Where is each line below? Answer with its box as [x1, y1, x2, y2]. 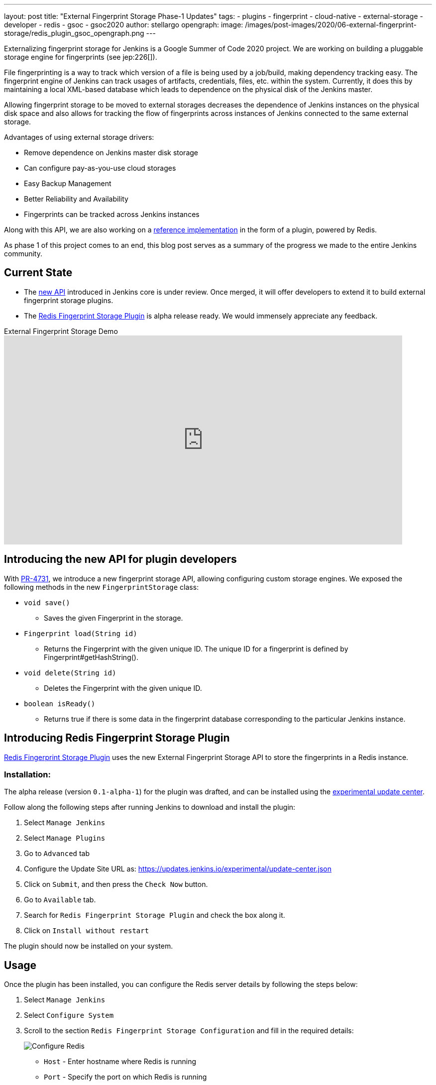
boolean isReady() [24, 699, 96, 708]
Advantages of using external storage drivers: [4, 133, 154, 141]
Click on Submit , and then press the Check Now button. [24, 880, 208, 889]
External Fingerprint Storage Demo [4, 326, 118, 335]
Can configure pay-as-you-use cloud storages [24, 164, 176, 172]
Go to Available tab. [24, 895, 96, 904]
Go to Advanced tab [24, 849, 90, 858]
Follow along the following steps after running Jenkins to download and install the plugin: [4, 803, 296, 812]
